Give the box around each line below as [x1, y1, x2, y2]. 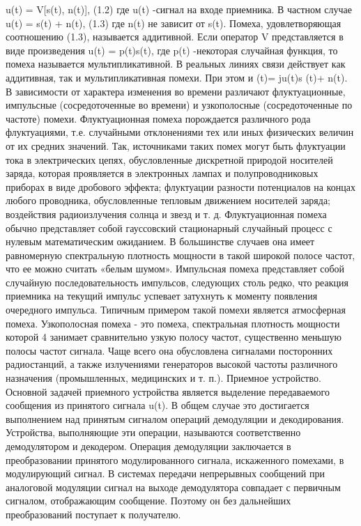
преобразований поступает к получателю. [6, 506, 181, 521]
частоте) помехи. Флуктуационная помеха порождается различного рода [6, 111, 311, 125]
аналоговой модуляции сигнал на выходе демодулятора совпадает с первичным [6, 479, 341, 494]
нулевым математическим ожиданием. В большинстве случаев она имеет [6, 234, 315, 249]
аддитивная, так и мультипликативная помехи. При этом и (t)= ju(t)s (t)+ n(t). [6, 70, 348, 84]
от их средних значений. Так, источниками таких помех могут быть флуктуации [6, 138, 346, 153]
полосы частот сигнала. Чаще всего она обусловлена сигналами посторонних [6, 343, 333, 357]
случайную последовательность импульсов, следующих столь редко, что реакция [6, 274, 348, 289]
